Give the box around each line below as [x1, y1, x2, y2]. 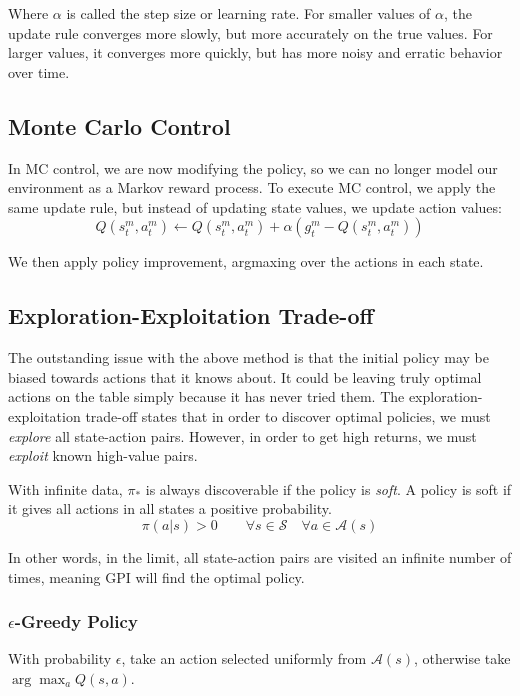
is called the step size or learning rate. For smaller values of [66, 3, 431, 23]
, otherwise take [413, 648, 511, 669]
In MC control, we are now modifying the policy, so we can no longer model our [8, 157, 498, 178]
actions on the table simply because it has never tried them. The [8, 386, 405, 407]
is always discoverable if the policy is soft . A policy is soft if [145, 478, 512, 499]
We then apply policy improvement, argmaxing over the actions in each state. [8, 251, 484, 272]
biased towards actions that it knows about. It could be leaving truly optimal [8, 366, 482, 387]
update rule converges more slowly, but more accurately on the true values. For [8, 22, 493, 43]
